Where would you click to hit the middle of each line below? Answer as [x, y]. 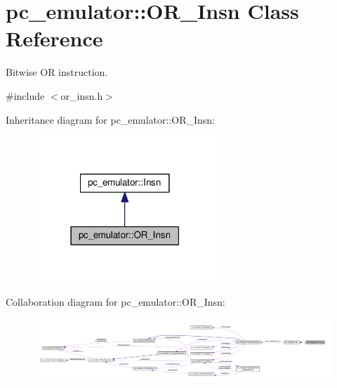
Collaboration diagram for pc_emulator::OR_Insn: [115, 302]
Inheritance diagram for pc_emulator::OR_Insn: [110, 119]
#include [25, 95]
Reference [54, 38]
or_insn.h [82, 95]
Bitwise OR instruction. [57, 72]
